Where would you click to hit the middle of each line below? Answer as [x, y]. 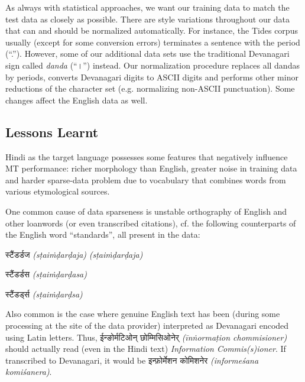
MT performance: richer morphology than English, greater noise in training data [151, 168]
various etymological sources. [58, 191]
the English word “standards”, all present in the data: [103, 234]
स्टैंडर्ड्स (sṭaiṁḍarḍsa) [44, 294]
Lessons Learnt [52, 132]
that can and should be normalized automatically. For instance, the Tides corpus [152, 30]
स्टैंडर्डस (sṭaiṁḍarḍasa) [46, 274]
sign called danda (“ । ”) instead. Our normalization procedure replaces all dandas [152, 65]
